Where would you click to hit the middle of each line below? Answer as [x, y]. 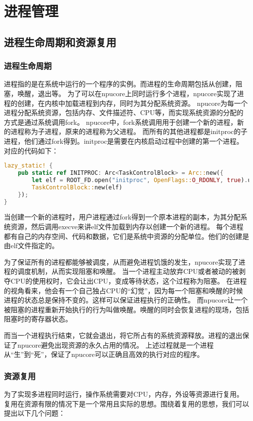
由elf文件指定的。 [31, 245]
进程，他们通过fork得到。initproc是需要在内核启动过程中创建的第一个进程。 [124, 141]
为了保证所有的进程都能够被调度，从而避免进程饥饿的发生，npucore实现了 [121, 261]
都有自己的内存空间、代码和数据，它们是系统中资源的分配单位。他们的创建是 [126, 236]
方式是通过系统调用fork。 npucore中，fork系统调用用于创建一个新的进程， [121, 122]
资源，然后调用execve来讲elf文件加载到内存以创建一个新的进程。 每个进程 [127, 226]
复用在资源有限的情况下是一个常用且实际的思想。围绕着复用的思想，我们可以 [126, 403]
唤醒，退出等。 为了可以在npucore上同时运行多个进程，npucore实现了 [127, 93]
